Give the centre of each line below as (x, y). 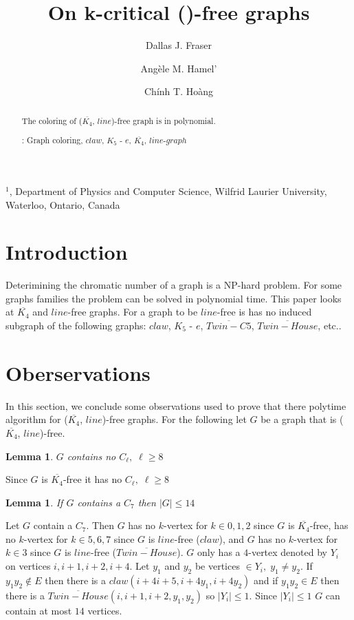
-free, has (329, 525)
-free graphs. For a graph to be (133, 312)
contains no (91, 456)
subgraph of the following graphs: (76, 325)
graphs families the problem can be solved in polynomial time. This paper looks (174, 298)
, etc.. (330, 325)
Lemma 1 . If (34, 502)
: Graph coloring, (52, 140)
